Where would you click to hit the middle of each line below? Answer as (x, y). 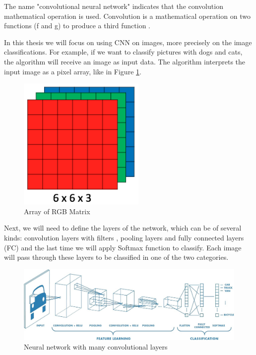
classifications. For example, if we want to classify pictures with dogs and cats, (123, 52)
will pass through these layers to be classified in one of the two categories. (116, 257)
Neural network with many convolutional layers (96, 347)
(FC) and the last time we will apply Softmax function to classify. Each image (123, 247)
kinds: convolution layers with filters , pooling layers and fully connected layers (124, 237)
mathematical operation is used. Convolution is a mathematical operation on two (127, 16)
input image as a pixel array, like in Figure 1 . (73, 71)
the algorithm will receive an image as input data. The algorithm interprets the (125, 61)
